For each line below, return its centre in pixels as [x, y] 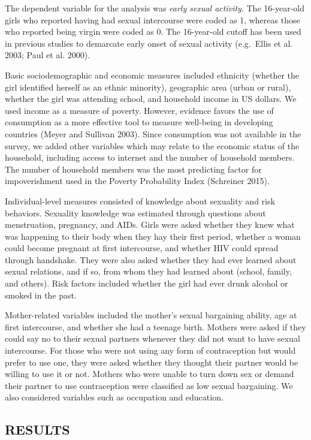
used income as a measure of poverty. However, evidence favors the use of [139, 110]
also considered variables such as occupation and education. [114, 397]
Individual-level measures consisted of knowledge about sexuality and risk [140, 201]
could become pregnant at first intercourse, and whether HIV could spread [142, 248]
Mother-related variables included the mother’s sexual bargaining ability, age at [151, 315]
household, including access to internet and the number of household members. [150, 157]
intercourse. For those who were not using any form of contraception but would [150, 350]
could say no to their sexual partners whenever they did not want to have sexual [153, 338]
